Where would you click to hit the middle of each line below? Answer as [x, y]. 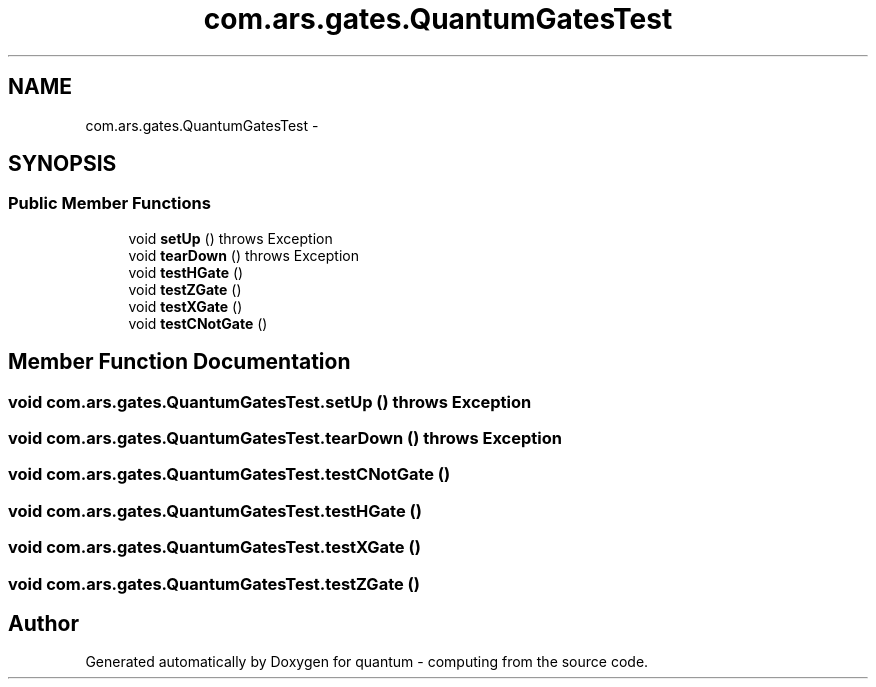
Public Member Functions [109, 203]
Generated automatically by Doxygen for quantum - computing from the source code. [367, 662]
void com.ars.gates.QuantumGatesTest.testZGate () [214, 583]
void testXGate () [185, 306]
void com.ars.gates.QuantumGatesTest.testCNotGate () [229, 474]
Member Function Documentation [179, 362]
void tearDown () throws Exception [243, 255]
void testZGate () [185, 289]
